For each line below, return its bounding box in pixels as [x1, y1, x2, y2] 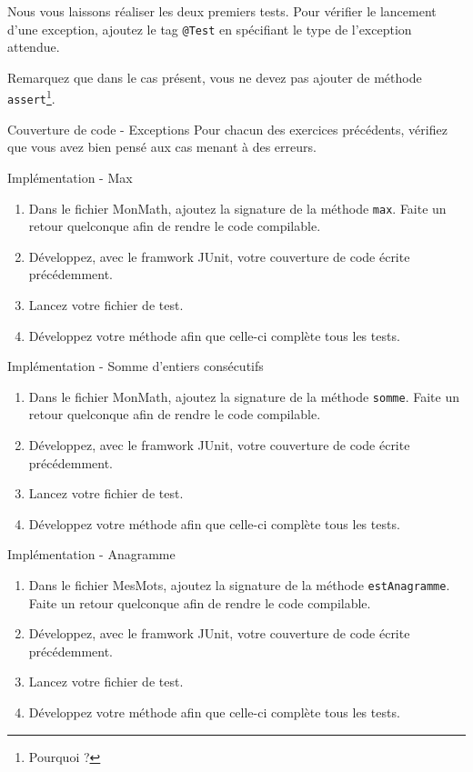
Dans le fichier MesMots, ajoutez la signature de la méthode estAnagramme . [28, 575, 450, 594]
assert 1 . [7, 86, 55, 108]
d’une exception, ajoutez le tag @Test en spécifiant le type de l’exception [7, 19, 412, 38]
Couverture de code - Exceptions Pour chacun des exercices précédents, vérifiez [7, 119, 448, 138]
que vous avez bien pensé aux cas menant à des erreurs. [7, 137, 317, 156]
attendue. [7, 37, 60, 56]
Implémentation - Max [7, 167, 133, 186]
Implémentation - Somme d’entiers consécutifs [7, 356, 264, 376]
